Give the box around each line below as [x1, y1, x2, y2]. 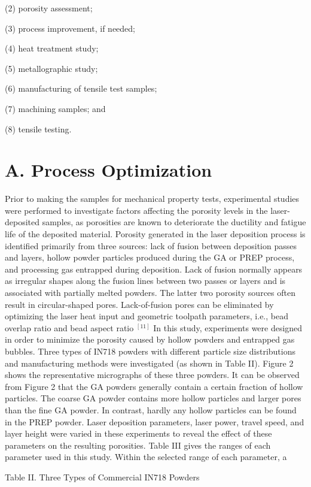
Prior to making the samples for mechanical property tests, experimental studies [5, 192, 300, 205]
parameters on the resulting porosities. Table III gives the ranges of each [5, 438, 271, 451]
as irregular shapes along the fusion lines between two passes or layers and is [5, 274, 286, 287]
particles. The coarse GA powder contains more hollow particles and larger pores [5, 392, 301, 404]
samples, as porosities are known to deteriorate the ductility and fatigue [42, 216, 306, 228]
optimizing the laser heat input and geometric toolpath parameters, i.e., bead [5, 310, 288, 322]
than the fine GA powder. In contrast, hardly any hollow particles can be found [5, 403, 297, 416]
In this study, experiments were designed [153, 321, 303, 334]
